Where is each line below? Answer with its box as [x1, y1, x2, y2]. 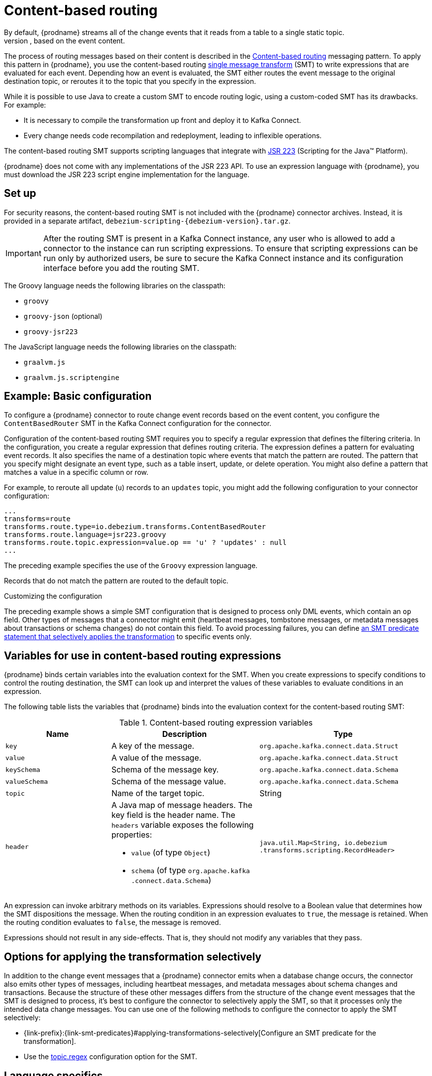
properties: [111, 830, 152, 840]
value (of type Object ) [131, 847, 211, 858]
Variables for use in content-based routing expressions [4, 649, 282, 662]
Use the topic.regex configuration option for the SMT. [24, 1052, 197, 1061]
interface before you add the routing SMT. [43, 263, 199, 273]
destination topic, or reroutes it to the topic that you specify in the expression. [4, 77, 256, 85]
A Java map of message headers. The [111, 800, 252, 810]
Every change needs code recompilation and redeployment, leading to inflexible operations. [24, 131, 322, 140]
